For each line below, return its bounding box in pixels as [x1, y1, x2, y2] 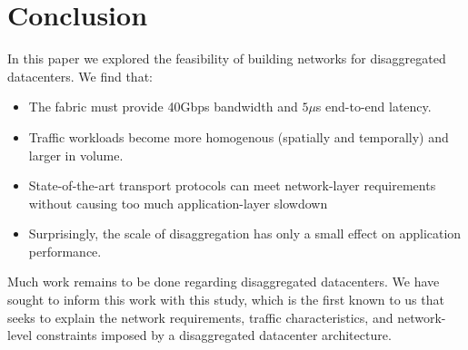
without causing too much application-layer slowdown [28, 193, 328, 212]
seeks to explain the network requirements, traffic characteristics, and [7, 307, 393, 326]
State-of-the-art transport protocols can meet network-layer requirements [28, 176, 436, 195]
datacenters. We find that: [7, 66, 153, 85]
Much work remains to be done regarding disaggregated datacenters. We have [7, 272, 440, 291]
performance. [28, 241, 102, 260]
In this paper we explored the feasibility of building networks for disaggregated [7, 49, 446, 68]
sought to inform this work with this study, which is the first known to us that [7, 290, 444, 309]
